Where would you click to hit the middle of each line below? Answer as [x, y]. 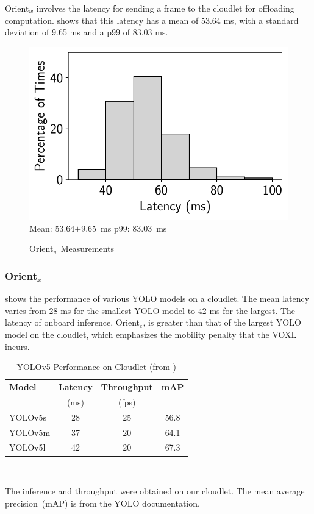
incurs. [17, 346]
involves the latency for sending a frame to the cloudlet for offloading [165, 8]
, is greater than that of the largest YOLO [222, 322]
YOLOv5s [28, 417]
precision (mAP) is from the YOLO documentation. [102, 503]
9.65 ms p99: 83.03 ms [124, 228]
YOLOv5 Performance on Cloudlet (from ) [96, 367]
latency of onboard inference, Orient [73, 322]
